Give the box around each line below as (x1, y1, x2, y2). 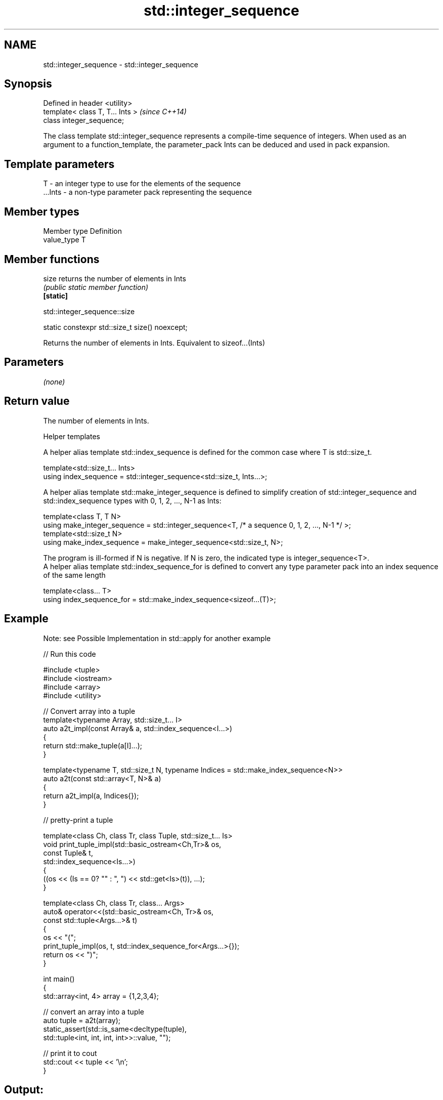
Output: (4, 1083, 43, 1096)
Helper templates (43, 432, 100, 441)
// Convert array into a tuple (43, 706, 136, 715)
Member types (4, 205, 79, 218)
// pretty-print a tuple (43, 815, 113, 824)
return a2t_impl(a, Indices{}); (43, 791, 139, 800)
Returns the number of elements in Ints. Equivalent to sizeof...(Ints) (43, 338, 265, 347)
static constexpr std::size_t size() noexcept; (43, 322, 188, 331)
